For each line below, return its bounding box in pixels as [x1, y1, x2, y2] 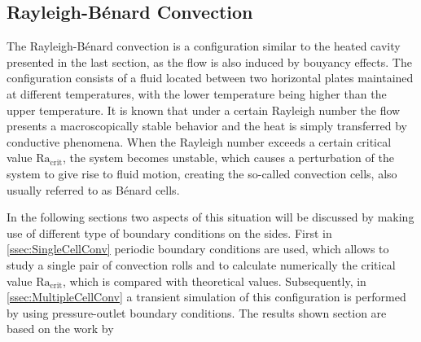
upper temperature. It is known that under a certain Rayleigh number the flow [7, 101, 401, 118]
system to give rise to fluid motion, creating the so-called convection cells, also [7, 164, 397, 182]
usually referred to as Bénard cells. [7, 181, 180, 198]
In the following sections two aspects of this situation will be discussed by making [7, 208, 414, 226]
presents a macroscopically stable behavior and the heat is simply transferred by [7, 117, 407, 134]
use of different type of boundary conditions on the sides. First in [7, 224, 332, 241]
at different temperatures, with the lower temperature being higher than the [7, 85, 387, 102]
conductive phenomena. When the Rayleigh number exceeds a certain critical [7, 133, 392, 150]
